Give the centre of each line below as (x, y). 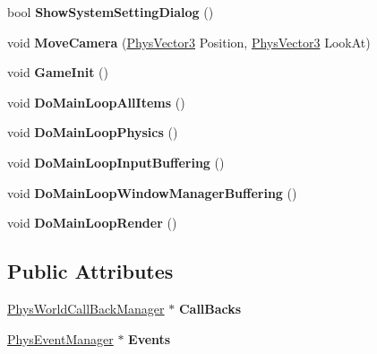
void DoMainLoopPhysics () (93, 132)
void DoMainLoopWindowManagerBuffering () (152, 192)
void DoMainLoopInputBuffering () (116, 162)
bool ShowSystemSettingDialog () (111, 12)
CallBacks (210, 308)
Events (150, 338)
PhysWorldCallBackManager (86, 308)
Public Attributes (90, 271)
